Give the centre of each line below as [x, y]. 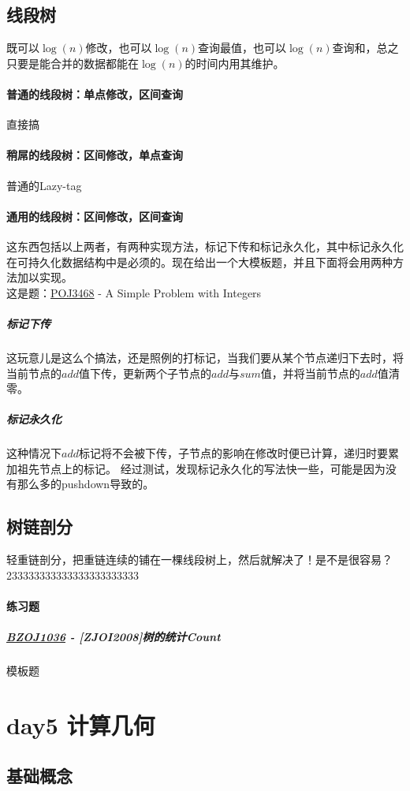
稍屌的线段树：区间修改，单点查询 [95, 155]
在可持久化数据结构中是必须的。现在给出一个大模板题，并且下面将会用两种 [199, 261]
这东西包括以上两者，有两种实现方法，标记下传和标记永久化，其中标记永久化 [205, 246]
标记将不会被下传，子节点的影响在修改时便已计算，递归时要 [233, 453]
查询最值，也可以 [242, 48]
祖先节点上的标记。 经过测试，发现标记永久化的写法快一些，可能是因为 [201, 468]
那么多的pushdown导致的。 [86, 484]
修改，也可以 [119, 48]
